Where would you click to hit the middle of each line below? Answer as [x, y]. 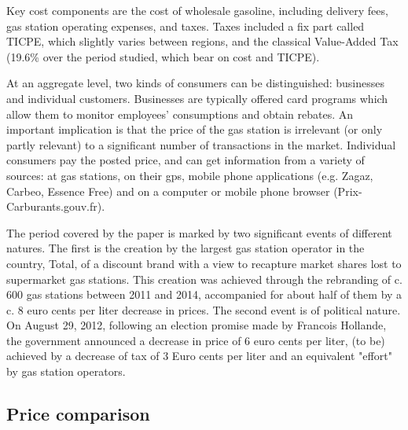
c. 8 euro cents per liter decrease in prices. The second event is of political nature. [204, 309]
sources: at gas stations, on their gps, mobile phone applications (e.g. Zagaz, [190, 175]
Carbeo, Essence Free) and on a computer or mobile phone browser [168, 191]
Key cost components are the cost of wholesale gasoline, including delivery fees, [197, 10]
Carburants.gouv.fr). [56, 206]
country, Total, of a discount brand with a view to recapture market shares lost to [204, 263]
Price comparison [78, 414]
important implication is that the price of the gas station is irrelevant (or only [195, 129]
